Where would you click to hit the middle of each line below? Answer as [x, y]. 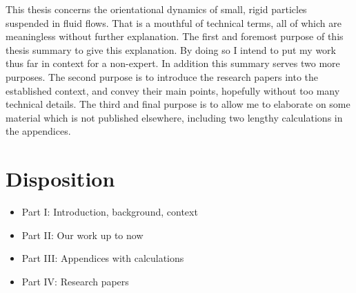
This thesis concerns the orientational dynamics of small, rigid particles [156, 9]
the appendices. [38, 131]
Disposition [60, 179]
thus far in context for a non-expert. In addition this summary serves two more [173, 63]
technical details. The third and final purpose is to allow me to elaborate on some [178, 104]
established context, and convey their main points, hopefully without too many [173, 90]
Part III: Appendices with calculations [103, 258]
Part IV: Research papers [75, 281]
